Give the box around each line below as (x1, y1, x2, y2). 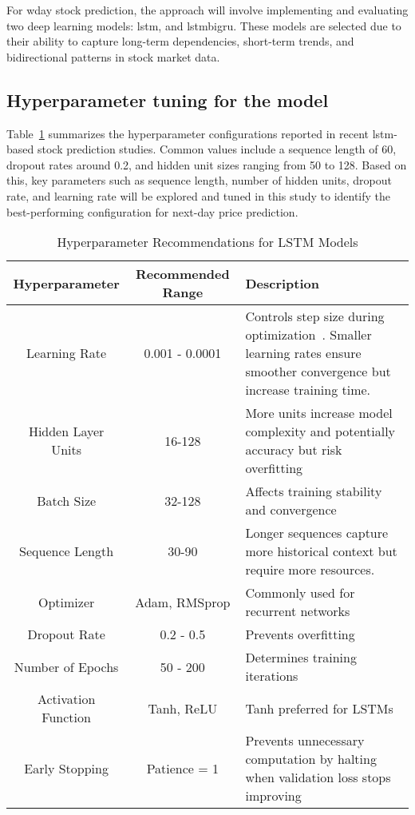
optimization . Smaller (245, 325, 372, 344)
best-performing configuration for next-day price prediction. (6, 203, 298, 220)
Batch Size (37, 491, 97, 510)
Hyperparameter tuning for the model (6, 87, 329, 112)
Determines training (245, 648, 357, 667)
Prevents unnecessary (245, 731, 365, 750)
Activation (37, 690, 96, 709)
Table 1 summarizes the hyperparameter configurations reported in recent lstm (6, 125, 394, 141)
